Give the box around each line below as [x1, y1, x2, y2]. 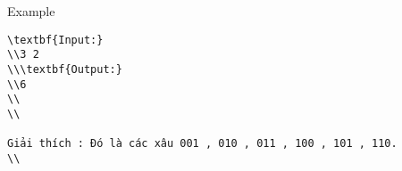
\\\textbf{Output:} [7, 62, 122, 76]
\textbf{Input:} [7, 33, 104, 46]
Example [7, 2, 55, 20]
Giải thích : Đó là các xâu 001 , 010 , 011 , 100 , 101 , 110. [7, 137, 398, 151]
